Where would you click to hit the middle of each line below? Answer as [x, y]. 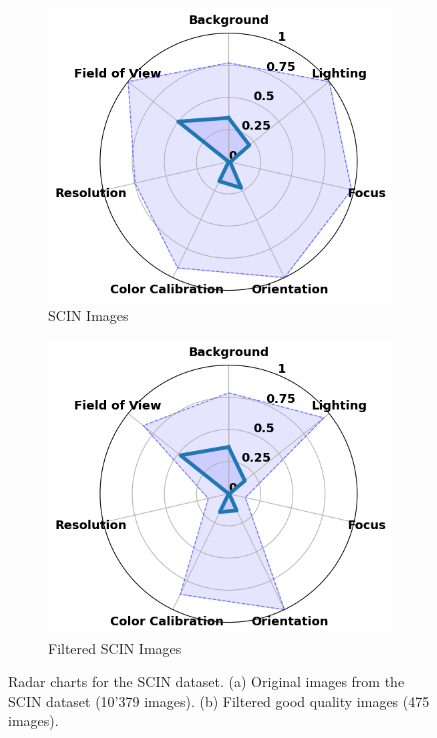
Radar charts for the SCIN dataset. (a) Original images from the [206, 681]
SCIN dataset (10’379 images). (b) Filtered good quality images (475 [219, 700]
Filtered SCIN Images [115, 647]
